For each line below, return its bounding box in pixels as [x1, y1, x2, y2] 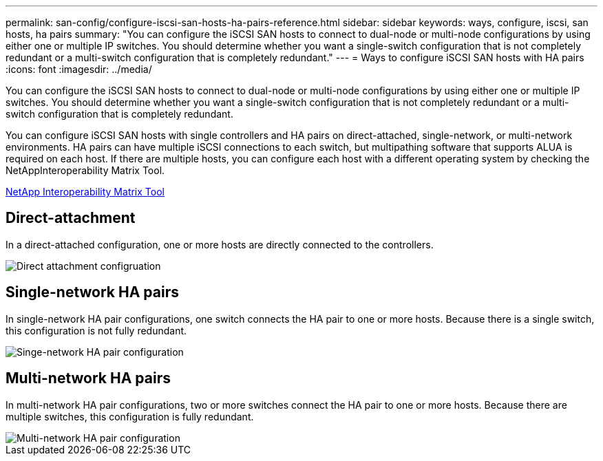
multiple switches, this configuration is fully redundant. [6, 410, 254, 422]
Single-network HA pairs [6, 283, 179, 301]
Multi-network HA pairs [6, 369, 171, 387]
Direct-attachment [6, 209, 136, 227]
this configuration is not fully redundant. [6, 324, 187, 336]
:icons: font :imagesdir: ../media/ [6, 63, 152, 75]
